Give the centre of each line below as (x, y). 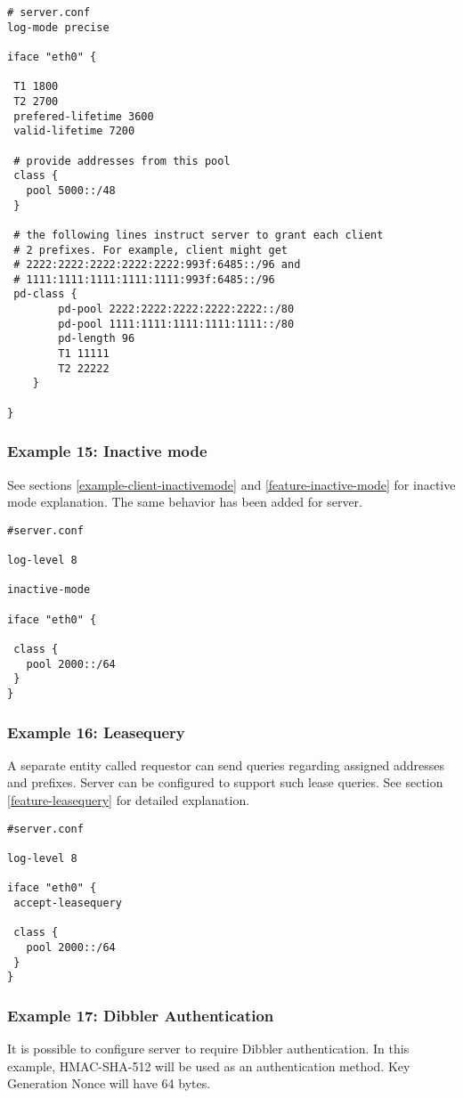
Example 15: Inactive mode (107, 451)
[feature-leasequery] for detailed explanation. (129, 800)
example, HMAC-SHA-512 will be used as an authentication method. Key (209, 1065)
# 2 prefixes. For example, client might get (150, 250)
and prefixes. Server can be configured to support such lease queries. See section (225, 782)
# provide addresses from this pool (122, 161)
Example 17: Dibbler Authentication (141, 1015)
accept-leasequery (68, 903)
